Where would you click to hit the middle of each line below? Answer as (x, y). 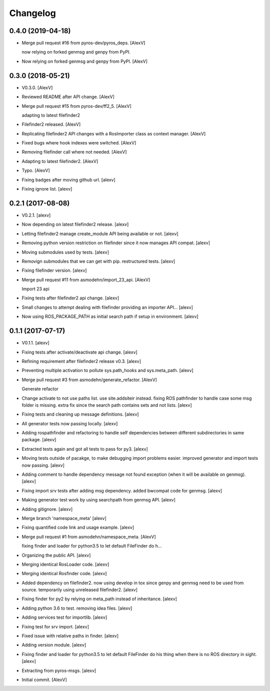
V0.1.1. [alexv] (35, 343)
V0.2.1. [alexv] (36, 215)
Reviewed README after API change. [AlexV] (68, 97)
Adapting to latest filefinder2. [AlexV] (60, 161)
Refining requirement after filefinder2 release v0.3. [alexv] (81, 361)
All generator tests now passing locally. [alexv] (70, 423)
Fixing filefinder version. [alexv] (54, 270)
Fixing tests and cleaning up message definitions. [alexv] (80, 414)
